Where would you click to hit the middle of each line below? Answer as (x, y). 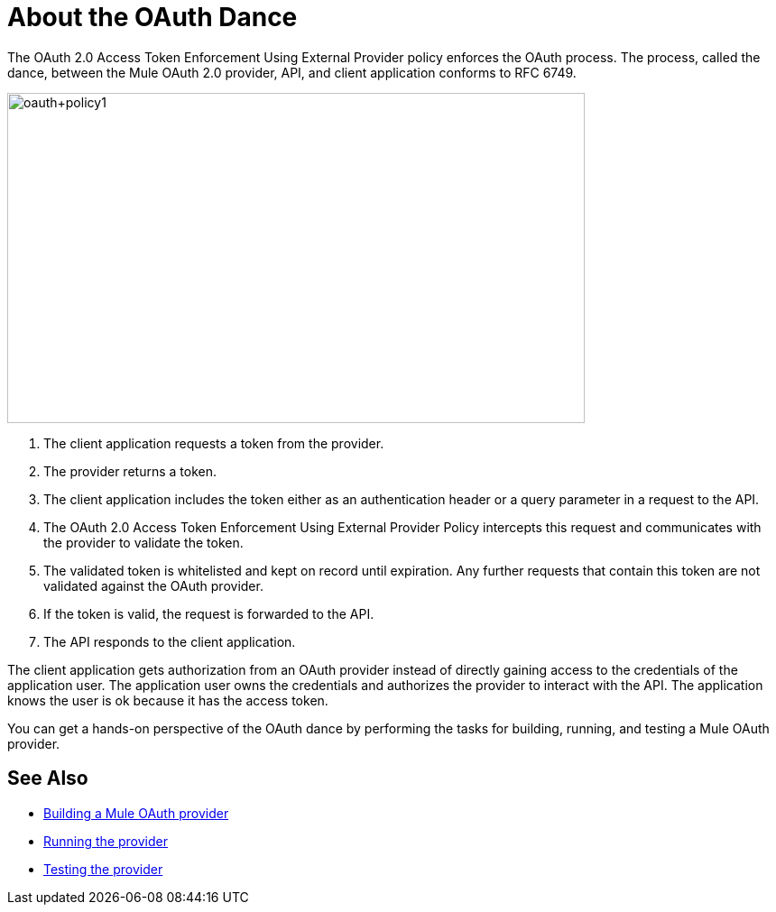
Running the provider (106, 841)
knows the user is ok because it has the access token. (168, 700)
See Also (48, 778)
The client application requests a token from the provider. (214, 443)
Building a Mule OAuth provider (136, 813)
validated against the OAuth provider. (153, 585)
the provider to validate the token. (143, 542)
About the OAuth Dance (152, 17)
